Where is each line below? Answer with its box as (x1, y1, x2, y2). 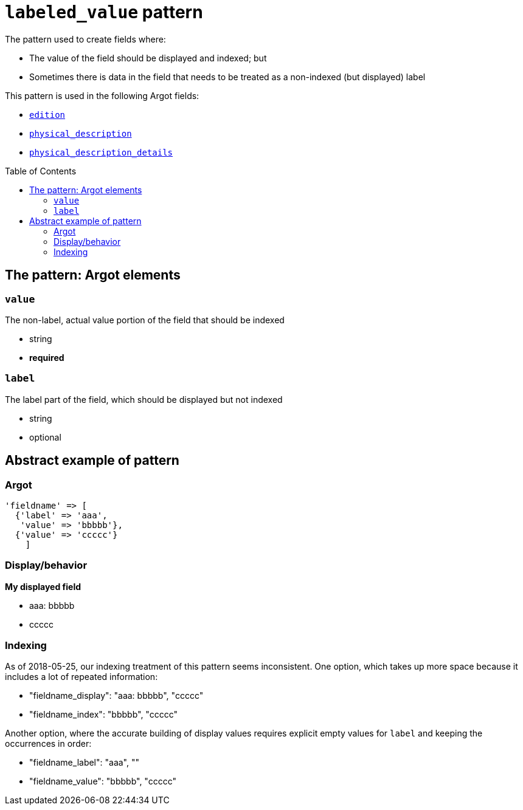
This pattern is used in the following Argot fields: (5, 90, 199, 101)
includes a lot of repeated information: (5, 671, 158, 682)
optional (29, 431, 61, 442)
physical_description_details (29, 147, 173, 157)
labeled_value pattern (5, 2, 203, 22)
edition (29, 109, 66, 120)
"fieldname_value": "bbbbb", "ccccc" (29, 776, 176, 787)
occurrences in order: (5, 738, 92, 749)
